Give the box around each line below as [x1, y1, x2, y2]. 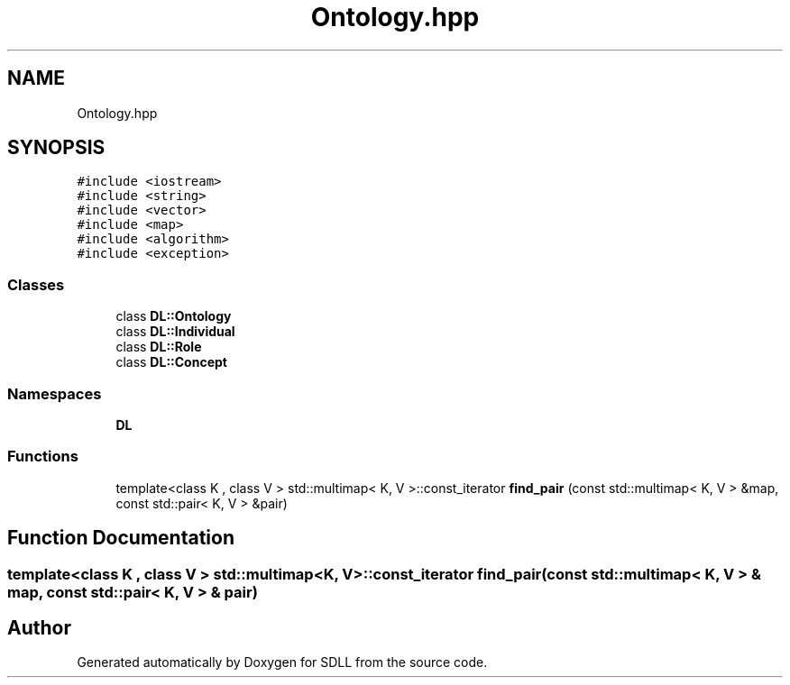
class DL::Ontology [115, 308, 232, 324]
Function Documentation [7, 526, 234, 550]
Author [7, 616, 71, 639]
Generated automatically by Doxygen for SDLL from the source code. [77, 654, 488, 671]
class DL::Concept [115, 354, 227, 370]
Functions [7, 447, 78, 466]
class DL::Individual [115, 324, 235, 340]
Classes [7, 275, 65, 294]
